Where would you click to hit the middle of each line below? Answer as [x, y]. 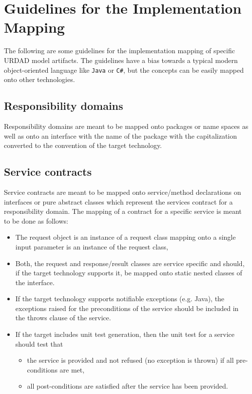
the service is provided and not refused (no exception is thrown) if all [130, 360]
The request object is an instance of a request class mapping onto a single [126, 237]
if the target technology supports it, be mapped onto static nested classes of [129, 273]
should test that [39, 343]
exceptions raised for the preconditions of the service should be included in [127, 308]
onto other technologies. [39, 79]
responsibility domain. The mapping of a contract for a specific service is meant [123, 211]
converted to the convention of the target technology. [83, 145]
